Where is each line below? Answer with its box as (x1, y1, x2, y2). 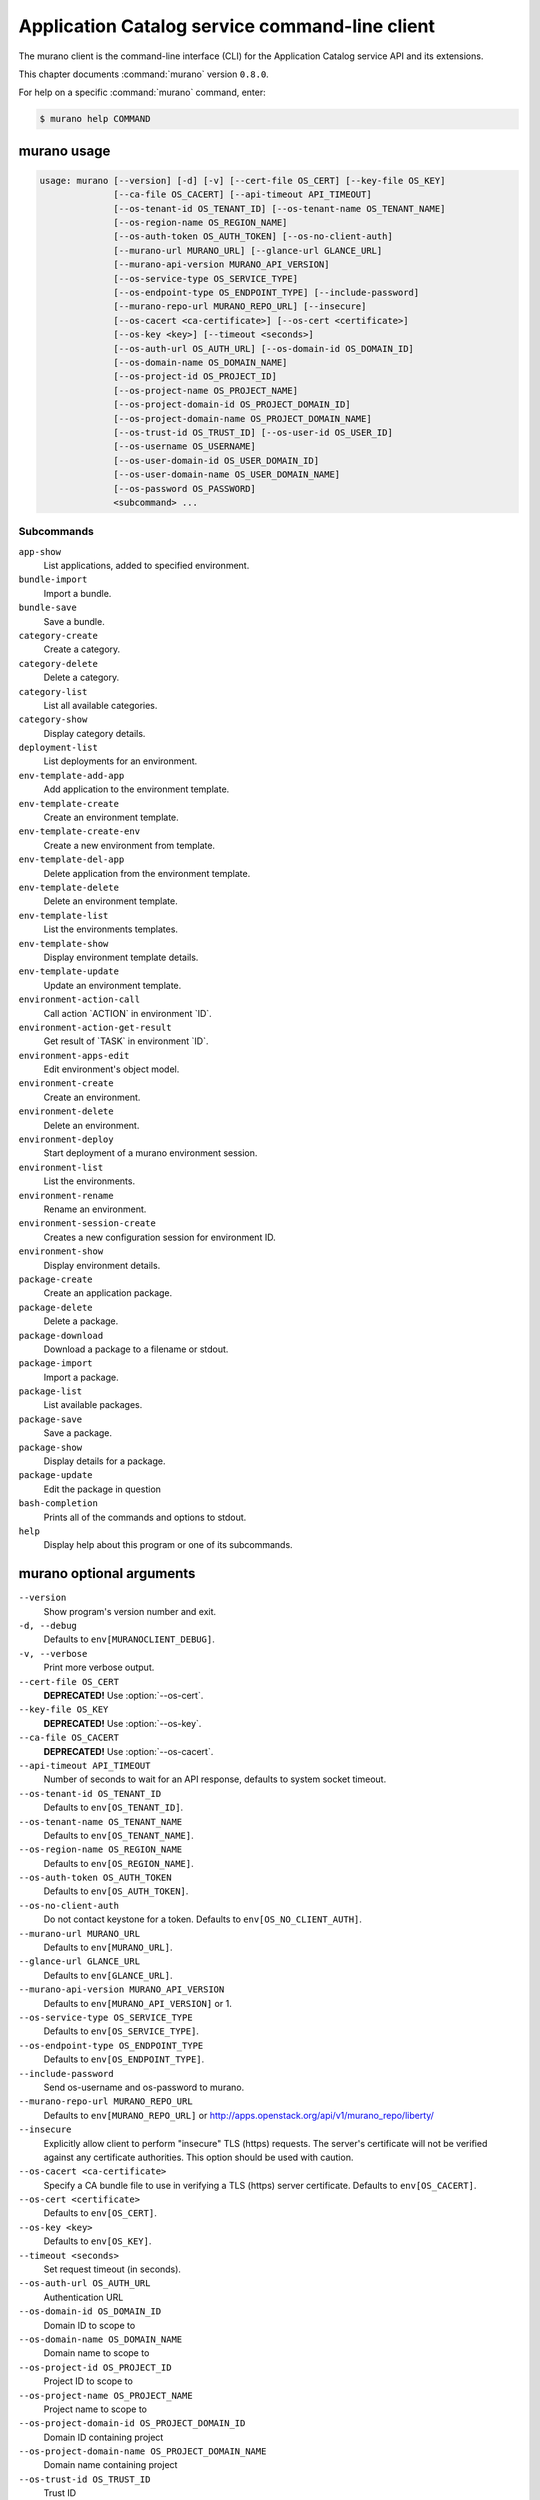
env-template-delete (18, 882, 120, 893)
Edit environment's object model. (43, 1063, 180, 1075)
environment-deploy (18, 1134, 114, 1145)
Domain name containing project (43, 2459, 178, 2471)
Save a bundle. (43, 615, 105, 627)
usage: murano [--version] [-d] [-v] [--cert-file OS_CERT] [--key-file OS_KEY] (39, 175, 446, 186)
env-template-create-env (18, 826, 140, 837)
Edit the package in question (43, 1483, 162, 1495)
